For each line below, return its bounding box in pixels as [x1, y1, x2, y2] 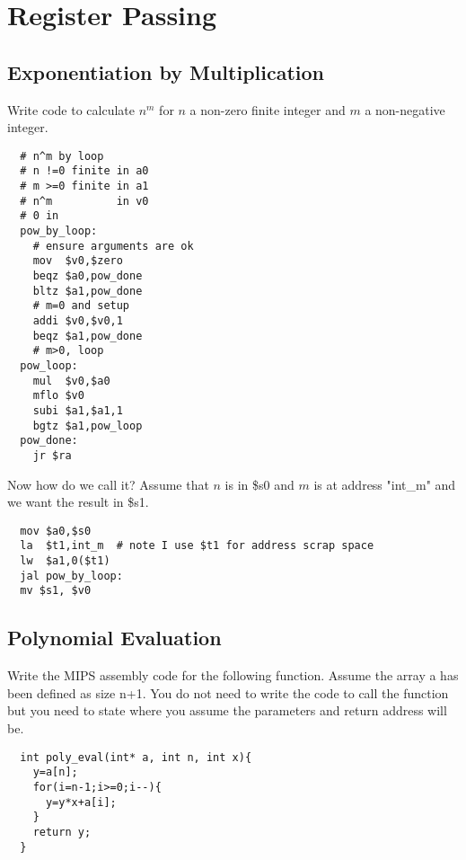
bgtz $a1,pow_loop [32, 419, 143, 432]
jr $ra [32, 448, 72, 462]
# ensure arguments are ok [32, 239, 194, 253]
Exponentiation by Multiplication [7, 58, 325, 85]
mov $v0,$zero [32, 254, 123, 268]
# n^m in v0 [20, 194, 149, 208]
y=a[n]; [32, 766, 78, 779]
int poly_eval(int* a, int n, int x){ [20, 750, 252, 764]
